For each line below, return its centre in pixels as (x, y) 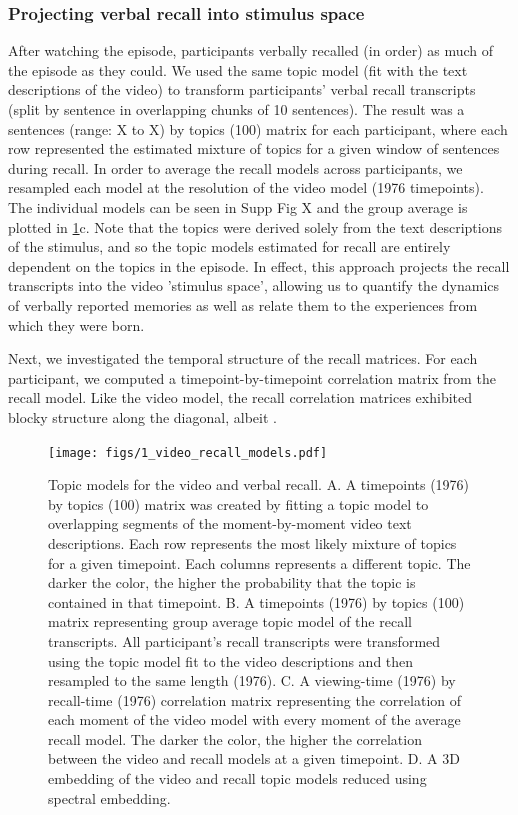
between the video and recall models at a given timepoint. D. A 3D (254, 758)
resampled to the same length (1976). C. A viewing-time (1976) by (252, 680)
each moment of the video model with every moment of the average (254, 719)
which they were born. (76, 324)
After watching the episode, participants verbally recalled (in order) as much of (251, 50)
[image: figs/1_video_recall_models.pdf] (188, 452)
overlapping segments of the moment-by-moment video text (230, 523)
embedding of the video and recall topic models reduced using (237, 778)
